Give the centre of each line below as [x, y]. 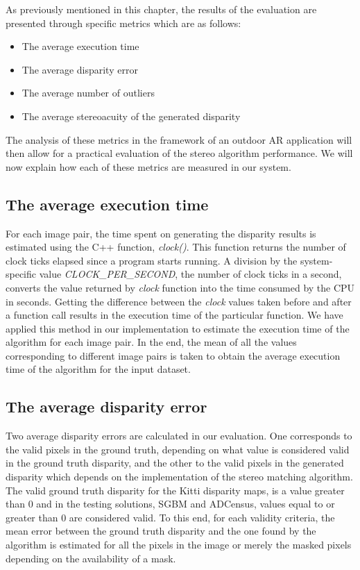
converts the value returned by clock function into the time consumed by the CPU [180, 287]
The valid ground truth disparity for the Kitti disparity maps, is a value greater [175, 490]
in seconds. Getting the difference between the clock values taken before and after [179, 301]
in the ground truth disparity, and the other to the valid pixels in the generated [175, 463]
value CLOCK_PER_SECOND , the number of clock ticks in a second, [190, 274]
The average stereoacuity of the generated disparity [131, 116]
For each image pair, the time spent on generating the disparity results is [161, 233]
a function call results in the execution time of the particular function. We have [174, 315]
